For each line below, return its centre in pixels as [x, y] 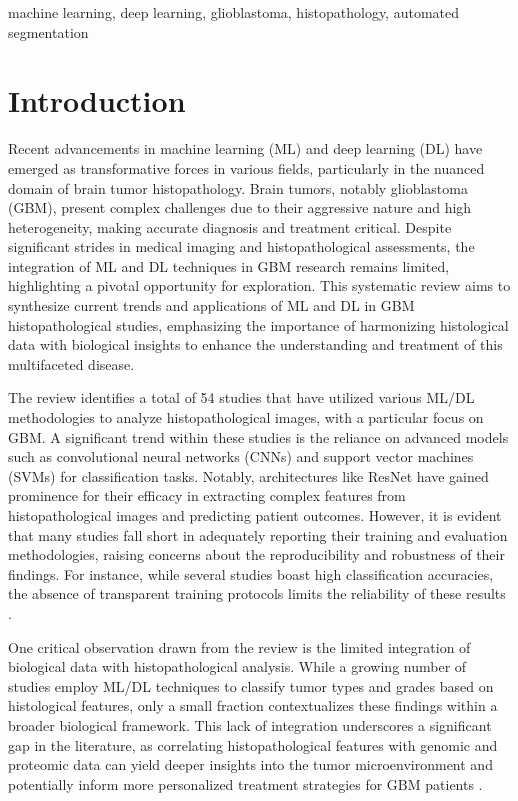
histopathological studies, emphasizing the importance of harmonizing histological [258, 324]
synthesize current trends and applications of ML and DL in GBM [211, 305]
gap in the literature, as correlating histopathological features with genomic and [253, 744]
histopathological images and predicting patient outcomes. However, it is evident [255, 515]
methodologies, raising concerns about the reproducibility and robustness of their [256, 554]
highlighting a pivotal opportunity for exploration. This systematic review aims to [259, 285]
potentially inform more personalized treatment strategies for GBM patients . [245, 783]
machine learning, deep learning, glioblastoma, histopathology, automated [234, 12]
